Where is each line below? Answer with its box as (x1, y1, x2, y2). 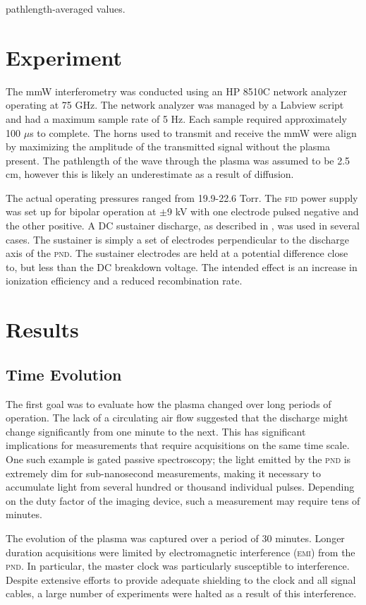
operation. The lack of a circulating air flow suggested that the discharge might (6, 410, 348, 425)
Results (6, 315, 79, 344)
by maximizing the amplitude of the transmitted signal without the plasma (6, 139, 330, 154)
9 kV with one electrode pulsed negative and (166, 204, 359, 219)
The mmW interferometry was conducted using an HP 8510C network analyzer (6, 83, 347, 98)
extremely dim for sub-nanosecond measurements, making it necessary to (6, 465, 322, 480)
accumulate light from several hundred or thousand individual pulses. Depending (6, 479, 355, 494)
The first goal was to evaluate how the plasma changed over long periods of (6, 396, 331, 411)
